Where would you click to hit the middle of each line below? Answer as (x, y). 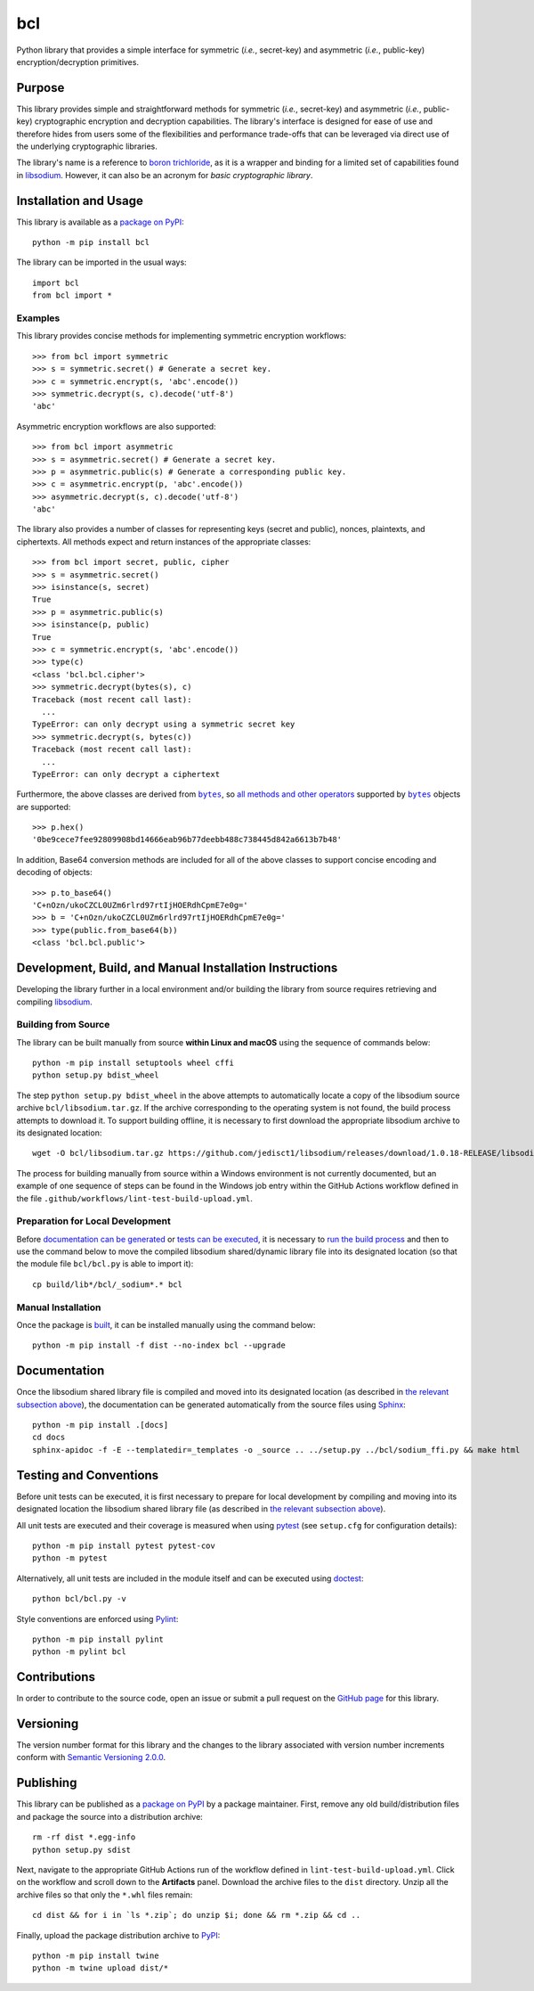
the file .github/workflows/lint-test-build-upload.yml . (134, 1198)
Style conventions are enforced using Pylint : (97, 1618)
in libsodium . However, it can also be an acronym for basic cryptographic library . (165, 175)
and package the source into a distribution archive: (110, 1816)
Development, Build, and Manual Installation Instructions (177, 968)
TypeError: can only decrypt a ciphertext (126, 774)
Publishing (47, 1783)
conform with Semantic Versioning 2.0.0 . (91, 1757)
